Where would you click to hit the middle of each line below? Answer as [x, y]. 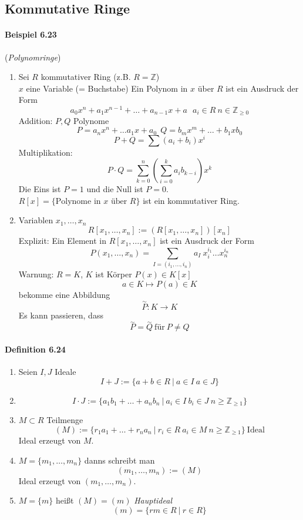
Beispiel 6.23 [31, 34]
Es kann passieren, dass [61, 315]
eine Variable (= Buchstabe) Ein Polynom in [107, 88]
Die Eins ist [40, 189]
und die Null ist [115, 189]
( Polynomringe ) [33, 57]
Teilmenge [65, 420]
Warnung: [36, 274]
